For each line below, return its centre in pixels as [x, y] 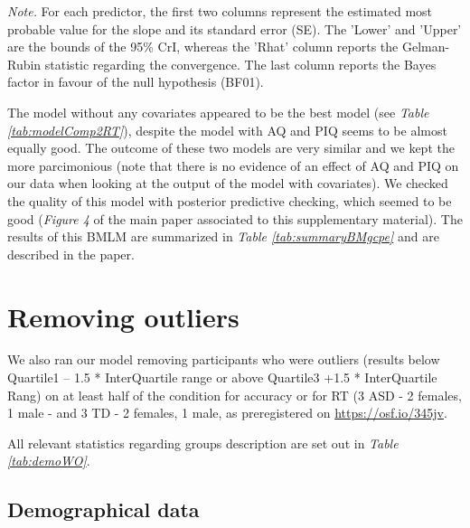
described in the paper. [71, 254]
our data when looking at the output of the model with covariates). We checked [228, 183]
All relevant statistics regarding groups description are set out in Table [203, 443]
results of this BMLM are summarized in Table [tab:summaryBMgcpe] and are [223, 236]
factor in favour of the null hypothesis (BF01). [136, 82]
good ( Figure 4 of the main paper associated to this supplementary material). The [235, 218]
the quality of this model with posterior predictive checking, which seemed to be [230, 200]
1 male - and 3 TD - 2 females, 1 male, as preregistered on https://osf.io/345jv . [227, 413]
